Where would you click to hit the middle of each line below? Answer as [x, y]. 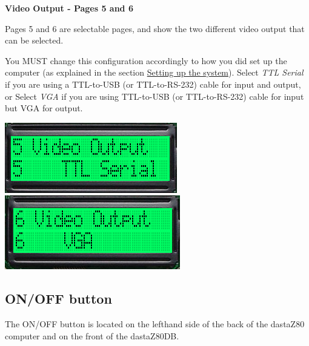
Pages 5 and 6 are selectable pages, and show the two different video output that [155, 28]
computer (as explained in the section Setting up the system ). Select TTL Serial [154, 72]
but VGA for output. [44, 108]
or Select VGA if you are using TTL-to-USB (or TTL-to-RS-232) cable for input [154, 96]
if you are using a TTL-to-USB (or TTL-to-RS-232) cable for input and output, [153, 84]
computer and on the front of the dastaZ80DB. [92, 335]
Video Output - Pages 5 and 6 [69, 8]
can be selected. [34, 40]
